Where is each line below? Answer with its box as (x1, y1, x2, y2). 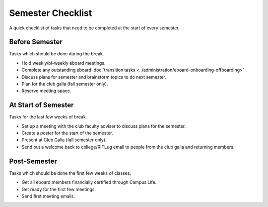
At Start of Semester (9, 101, 74, 109)
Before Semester (9, 38, 63, 46)
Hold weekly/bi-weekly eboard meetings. (21, 60, 106, 66)
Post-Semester (9, 157, 57, 165)
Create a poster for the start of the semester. (21, 130, 114, 136)
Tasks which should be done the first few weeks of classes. (9, 170, 132, 176)
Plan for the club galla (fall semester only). (21, 81, 108, 87)
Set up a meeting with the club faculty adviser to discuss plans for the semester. (21, 123, 186, 129)
